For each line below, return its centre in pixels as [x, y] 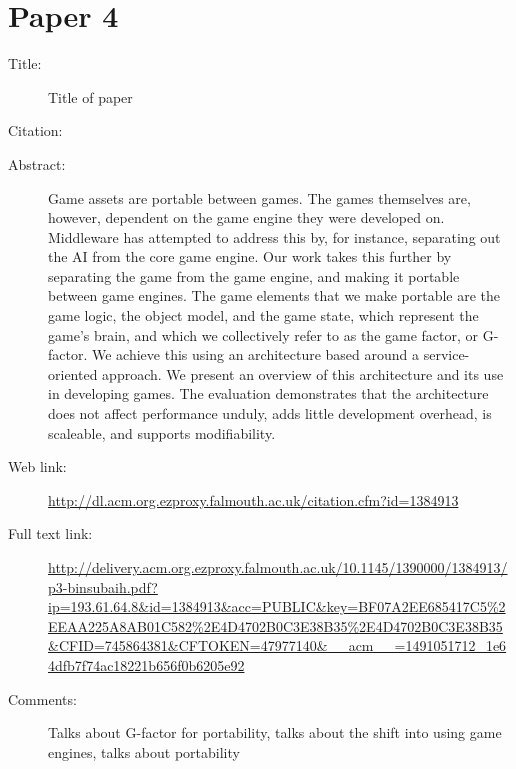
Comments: [42, 698]
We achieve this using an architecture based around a [255, 354]
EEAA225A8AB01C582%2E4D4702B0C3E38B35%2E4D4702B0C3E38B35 [275, 625]
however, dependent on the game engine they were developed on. [246, 217]
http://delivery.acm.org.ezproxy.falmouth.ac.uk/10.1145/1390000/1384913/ [278, 567]
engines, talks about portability [144, 751]
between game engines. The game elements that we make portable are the [274, 295]
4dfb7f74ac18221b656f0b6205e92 [146, 664]
